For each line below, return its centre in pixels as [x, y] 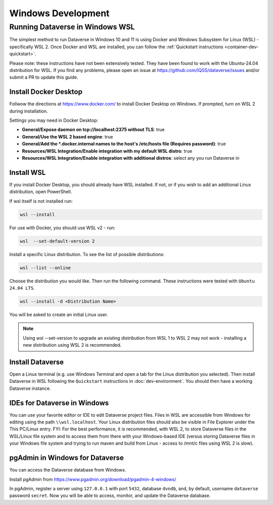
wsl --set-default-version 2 [57, 241]
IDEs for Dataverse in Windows [59, 403]
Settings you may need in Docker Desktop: [54, 120]
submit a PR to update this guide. [44, 77]
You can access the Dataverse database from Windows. [68, 470]
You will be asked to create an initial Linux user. [59, 314]
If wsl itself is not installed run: [41, 201]
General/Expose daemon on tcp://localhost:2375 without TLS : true [93, 130]
